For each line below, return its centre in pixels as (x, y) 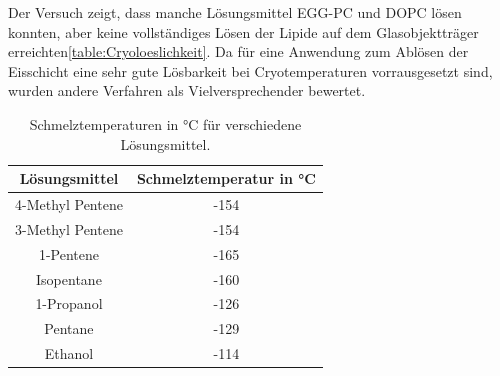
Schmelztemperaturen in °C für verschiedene (165, 123)
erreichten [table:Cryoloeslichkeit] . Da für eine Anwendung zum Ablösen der (238, 51)
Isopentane (69, 278)
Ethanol (69, 353)
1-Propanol (69, 303)
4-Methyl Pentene (69, 204)
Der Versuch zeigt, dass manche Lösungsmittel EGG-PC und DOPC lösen (235, 12)
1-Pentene (68, 253)
